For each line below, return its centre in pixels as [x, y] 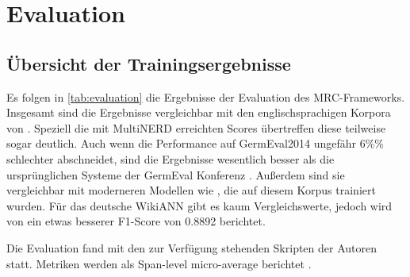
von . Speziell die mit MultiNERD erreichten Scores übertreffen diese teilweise [196, 127]
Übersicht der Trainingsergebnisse [149, 63]
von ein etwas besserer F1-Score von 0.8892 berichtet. [136, 221]
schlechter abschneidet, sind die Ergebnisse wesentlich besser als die [171, 158]
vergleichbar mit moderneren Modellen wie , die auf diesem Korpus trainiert [191, 190]
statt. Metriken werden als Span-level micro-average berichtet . [159, 263]
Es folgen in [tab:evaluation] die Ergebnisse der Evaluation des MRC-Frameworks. [206, 96]
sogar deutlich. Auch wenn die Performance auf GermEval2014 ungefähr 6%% [195, 143]
